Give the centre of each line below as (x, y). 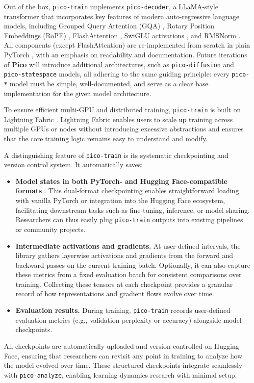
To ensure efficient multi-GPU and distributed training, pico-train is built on (122, 110)
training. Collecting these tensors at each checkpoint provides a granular (124, 284)
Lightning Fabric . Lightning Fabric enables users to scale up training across (118, 119)
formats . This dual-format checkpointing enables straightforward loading (127, 191)
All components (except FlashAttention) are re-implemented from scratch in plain (127, 45)
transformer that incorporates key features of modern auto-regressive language (122, 16)
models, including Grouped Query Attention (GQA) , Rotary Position (109, 26)
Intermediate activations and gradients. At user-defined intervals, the (128, 245)
